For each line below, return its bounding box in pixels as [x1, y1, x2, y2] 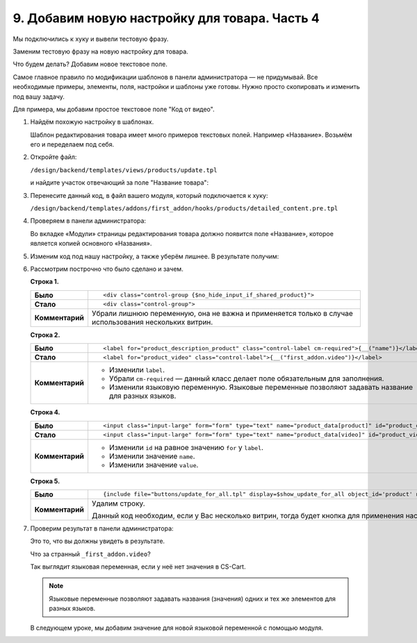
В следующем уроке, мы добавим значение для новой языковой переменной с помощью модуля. [30, 624, 324, 632]
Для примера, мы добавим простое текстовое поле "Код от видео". [13, 105, 215, 113]
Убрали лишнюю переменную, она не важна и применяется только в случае [91, 308, 354, 318]
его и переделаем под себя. [30, 140, 115, 149]
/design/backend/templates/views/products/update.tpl [30, 166, 218, 174]
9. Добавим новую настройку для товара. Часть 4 [13, 10, 320, 26]
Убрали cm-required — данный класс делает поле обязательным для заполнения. [108, 374, 384, 383]
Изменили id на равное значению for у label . [108, 442, 264, 452]
